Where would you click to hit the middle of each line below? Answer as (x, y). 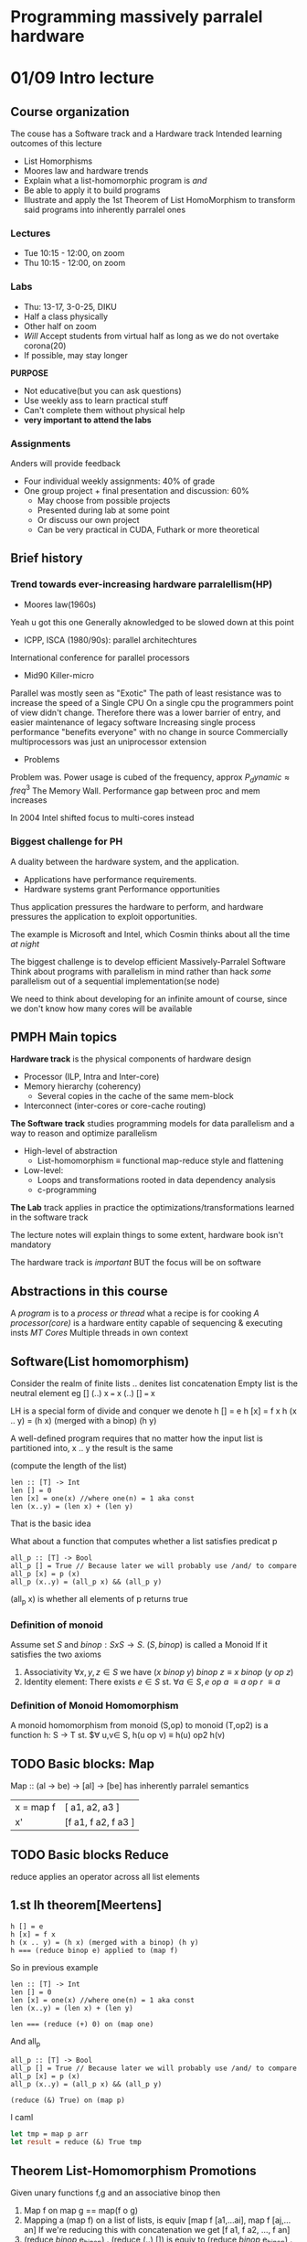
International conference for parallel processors (100, 657)
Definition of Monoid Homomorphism (95, 1705)
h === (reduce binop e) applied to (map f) (95, 1950)
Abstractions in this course (89, 1291)
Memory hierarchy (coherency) (82, 1086)
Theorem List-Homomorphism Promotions (133, 2170)
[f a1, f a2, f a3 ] (100, 1822)
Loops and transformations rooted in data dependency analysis (157, 1180)
